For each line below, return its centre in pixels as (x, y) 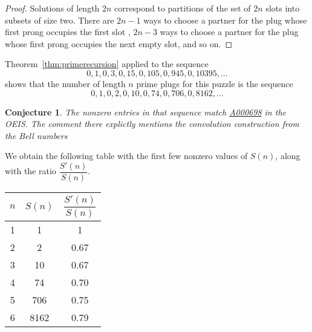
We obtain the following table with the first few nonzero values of (126, 156)
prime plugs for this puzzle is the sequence (215, 83)
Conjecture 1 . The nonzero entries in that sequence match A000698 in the (145, 112)
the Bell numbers (36, 135)
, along (288, 156)
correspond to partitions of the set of (183, 8)
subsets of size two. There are (60, 20)
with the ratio (31, 171)
